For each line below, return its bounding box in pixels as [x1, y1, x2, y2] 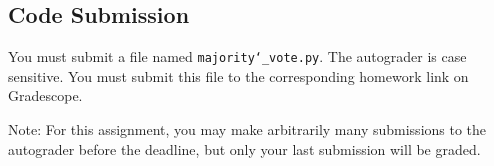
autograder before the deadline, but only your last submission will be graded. [8, 138, 481, 159]
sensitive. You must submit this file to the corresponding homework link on [8, 65, 469, 86]
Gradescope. [8, 85, 83, 106]
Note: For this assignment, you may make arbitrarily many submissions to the [8, 119, 487, 140]
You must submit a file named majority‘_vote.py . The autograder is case [8, 46, 467, 67]
